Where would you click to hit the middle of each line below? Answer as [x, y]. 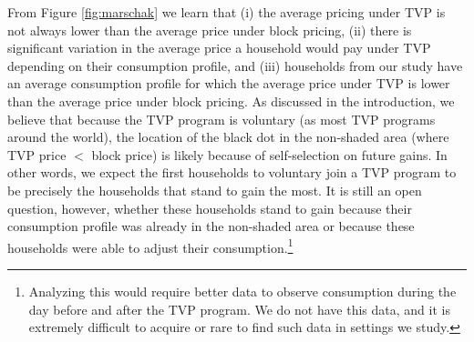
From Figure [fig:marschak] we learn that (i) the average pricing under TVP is [227, 12]
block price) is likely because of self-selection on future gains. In [269, 154]
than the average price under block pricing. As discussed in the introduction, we [231, 101]
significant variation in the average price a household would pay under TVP [219, 48]
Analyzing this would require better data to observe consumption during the [242, 291]
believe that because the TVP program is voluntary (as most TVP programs [222, 119]
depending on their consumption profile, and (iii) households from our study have [235, 65]
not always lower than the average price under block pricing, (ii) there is [210, 30]
